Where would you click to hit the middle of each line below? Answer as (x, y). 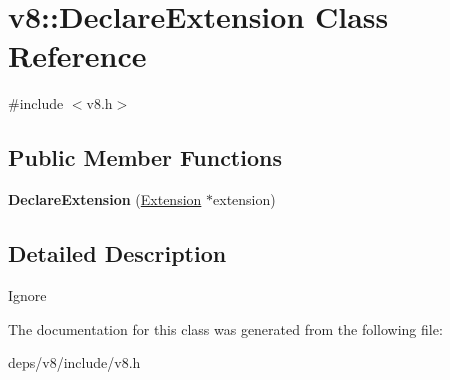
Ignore (27, 294)
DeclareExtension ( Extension (105, 199)
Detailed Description (117, 253)
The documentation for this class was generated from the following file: (225, 328)
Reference (77, 55)
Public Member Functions (145, 157)
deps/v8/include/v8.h (74, 362)
